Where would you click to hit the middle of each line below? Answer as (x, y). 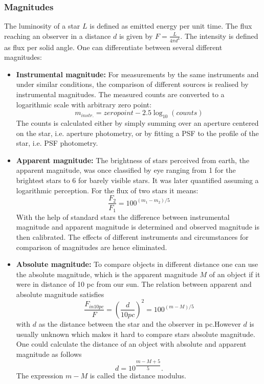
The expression (40, 376)
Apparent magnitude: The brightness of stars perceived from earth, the (133, 160)
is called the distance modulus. (138, 376)
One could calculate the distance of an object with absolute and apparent (131, 344)
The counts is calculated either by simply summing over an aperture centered (137, 123)
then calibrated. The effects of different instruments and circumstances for (132, 236)
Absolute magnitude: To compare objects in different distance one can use (137, 264)
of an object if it (235, 274)
